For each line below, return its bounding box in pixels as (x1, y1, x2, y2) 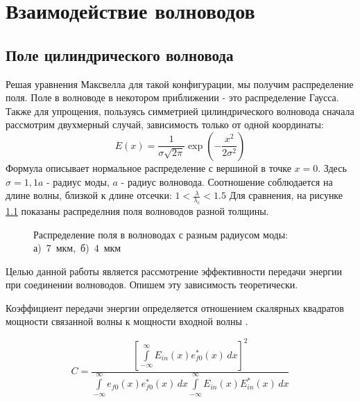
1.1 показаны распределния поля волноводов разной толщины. (6, 203, 269, 218)
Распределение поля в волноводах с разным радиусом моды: (33, 227, 288, 241)
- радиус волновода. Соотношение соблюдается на (121, 174, 333, 189)
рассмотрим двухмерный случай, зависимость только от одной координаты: (6, 117, 324, 132)
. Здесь (318, 160, 347, 175)
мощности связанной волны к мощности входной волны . (6, 314, 248, 329)
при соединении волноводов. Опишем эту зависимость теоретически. (6, 277, 298, 292)
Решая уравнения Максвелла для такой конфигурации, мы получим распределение (6, 76, 354, 91)
